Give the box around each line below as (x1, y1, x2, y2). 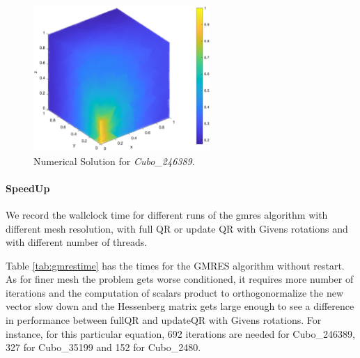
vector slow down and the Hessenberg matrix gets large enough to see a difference (6, 299, 354, 313)
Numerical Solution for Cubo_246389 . (33, 153, 195, 168)
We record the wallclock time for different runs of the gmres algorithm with (6, 207, 328, 221)
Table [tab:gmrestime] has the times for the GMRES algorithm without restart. (6, 258, 345, 272)
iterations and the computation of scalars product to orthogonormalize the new (6, 285, 344, 299)
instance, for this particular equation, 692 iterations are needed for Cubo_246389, (6, 326, 355, 341)
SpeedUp (6, 180, 50, 195)
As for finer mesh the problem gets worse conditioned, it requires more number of (6, 272, 354, 286)
